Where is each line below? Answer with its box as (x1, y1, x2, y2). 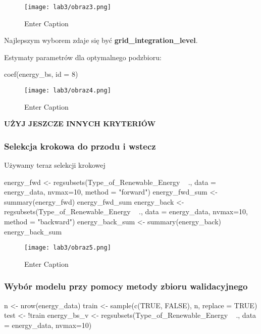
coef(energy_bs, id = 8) (4, 69, 78, 79)
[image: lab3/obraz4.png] (24, 87, 111, 94)
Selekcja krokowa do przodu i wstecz (4, 139, 156, 152)
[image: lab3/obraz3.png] (24, 4, 111, 11)
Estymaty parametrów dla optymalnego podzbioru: (4, 52, 162, 62)
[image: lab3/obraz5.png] (24, 244, 111, 252)
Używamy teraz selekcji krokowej (4, 160, 106, 170)
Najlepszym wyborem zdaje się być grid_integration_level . (4, 35, 198, 45)
